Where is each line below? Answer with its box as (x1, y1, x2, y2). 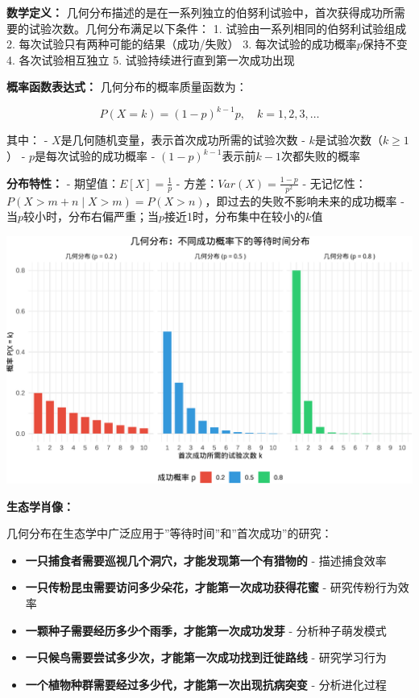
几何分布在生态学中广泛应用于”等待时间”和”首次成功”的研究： (6, 525, 333, 542)
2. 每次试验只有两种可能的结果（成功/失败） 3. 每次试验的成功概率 (6, 35, 357, 52)
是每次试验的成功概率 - (35, 147, 156, 164)
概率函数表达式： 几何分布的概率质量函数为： (6, 78, 247, 95)
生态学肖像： (6, 497, 74, 514)
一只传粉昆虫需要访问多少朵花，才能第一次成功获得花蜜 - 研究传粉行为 (25, 579, 398, 596)
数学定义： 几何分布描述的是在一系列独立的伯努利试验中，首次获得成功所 (6, 4, 394, 20)
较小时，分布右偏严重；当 (23, 208, 160, 225)
